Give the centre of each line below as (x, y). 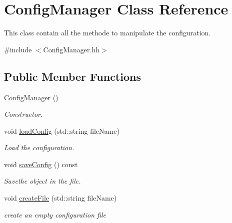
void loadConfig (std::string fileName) (62, 130)
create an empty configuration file (55, 214)
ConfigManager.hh (71, 49)
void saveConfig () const (41, 164)
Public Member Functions (72, 76)
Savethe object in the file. (42, 181)
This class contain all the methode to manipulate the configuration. (107, 33)
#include (18, 49)
